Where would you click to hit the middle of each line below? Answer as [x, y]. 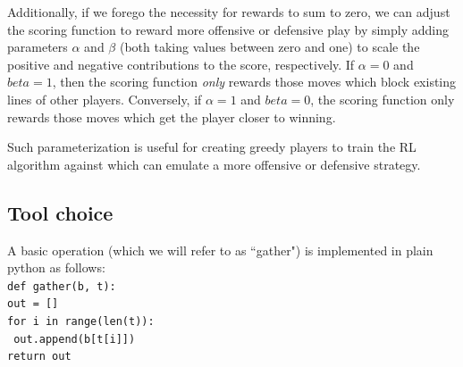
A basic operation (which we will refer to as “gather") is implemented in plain [220, 250]
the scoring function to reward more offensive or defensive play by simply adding [228, 29]
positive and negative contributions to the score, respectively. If [181, 64]
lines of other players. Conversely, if [105, 99]
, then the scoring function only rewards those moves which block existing [254, 82]
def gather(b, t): [62, 286]
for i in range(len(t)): [81, 322]
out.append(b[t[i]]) [75, 339]
